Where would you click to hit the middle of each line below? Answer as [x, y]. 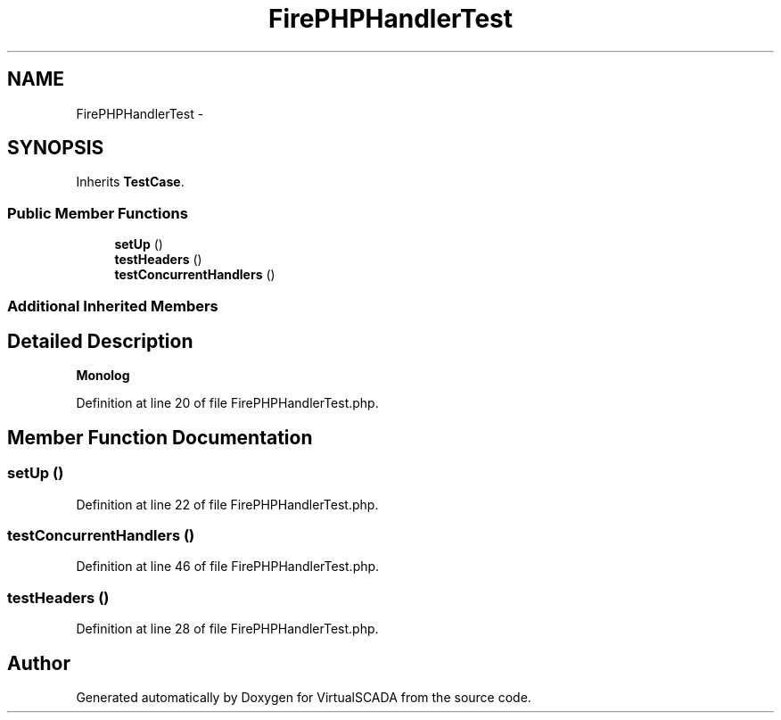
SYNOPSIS [56, 148]
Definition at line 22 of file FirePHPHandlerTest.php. [227, 504]
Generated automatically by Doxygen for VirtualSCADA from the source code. [304, 697]
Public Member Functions [98, 213]
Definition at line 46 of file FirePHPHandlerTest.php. [228, 567]
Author [39, 663]
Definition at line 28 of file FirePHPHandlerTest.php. [227, 629]
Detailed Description [100, 341]
